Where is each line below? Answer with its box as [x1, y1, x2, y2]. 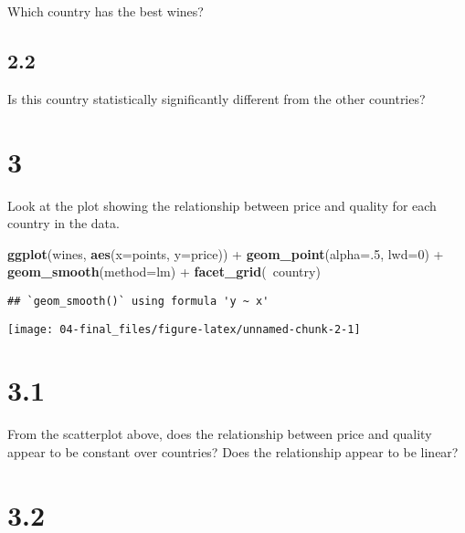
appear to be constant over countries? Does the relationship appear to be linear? [7, 442, 459, 461]
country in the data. [7, 214, 120, 233]
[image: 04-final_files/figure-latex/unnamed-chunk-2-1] [7, 322, 361, 336]
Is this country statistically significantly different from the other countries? [7, 89, 426, 108]
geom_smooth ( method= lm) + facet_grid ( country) [7, 262, 321, 281]
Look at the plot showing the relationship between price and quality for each [7, 195, 437, 214]
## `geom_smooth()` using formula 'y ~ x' [7, 294, 269, 308]
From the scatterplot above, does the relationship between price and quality [7, 424, 432, 444]
